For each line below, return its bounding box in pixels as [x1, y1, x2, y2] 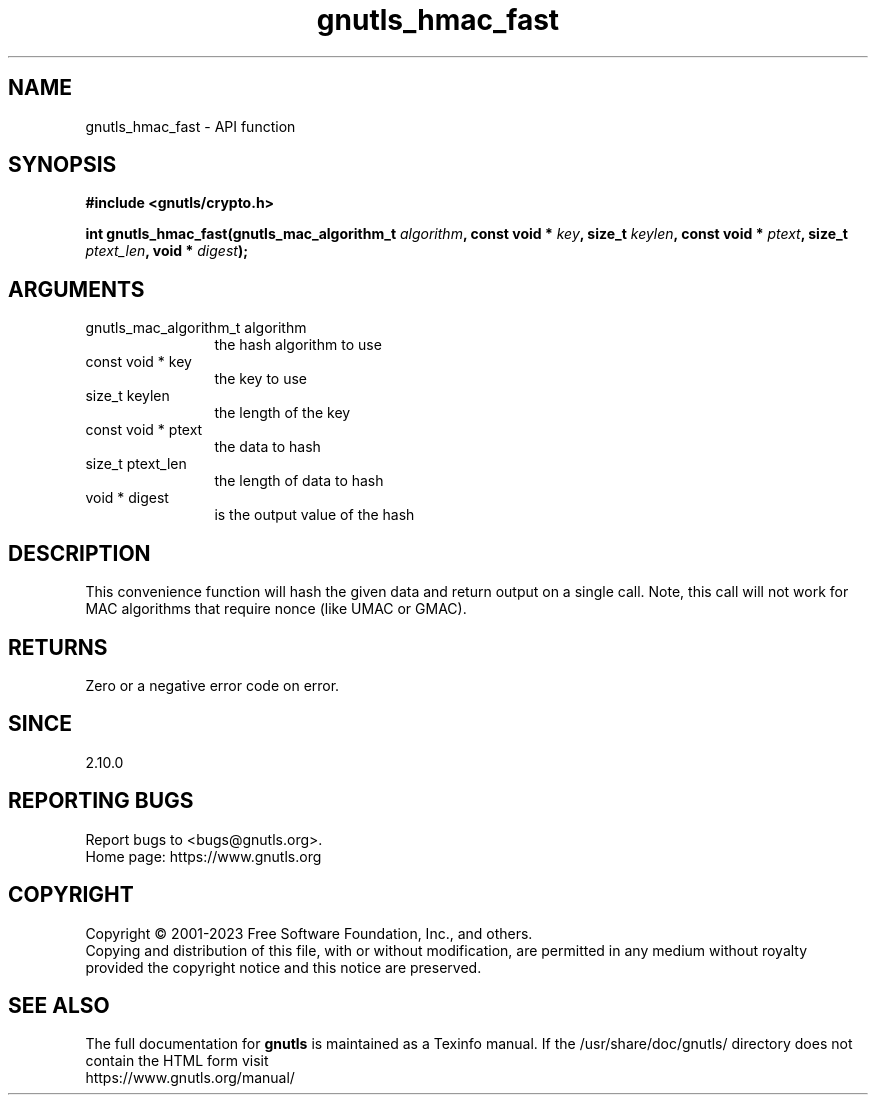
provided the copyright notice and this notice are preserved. [85, 958, 482, 976]
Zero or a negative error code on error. [85, 676, 340, 694]
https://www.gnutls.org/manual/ [85, 1069, 295, 1087]
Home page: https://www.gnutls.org [85, 847, 322, 865]
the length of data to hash [214, 472, 384, 490]
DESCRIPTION [8, 540, 151, 566]
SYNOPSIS [8, 152, 117, 178]
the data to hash [214, 438, 321, 456]
